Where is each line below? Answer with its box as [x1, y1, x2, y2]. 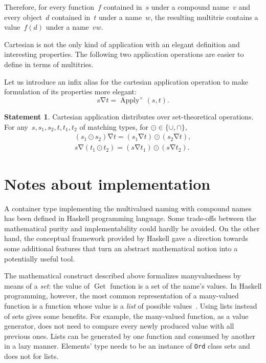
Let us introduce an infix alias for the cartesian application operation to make [4, 76, 248, 87]
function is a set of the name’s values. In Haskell [110, 280, 262, 291]
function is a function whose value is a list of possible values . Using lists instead [4, 300, 257, 311]
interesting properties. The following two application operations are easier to [4, 49, 244, 59]
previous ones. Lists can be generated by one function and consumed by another [4, 330, 256, 341]
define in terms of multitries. [4, 58, 94, 69]
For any [4, 121, 28, 132]
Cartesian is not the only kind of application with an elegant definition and [4, 38, 240, 49]
